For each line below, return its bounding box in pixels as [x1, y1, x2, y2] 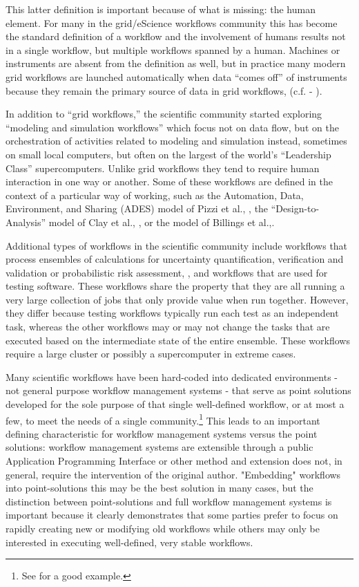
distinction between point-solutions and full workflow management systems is [6, 494, 332, 508]
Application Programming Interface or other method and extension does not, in [6, 454, 342, 468]
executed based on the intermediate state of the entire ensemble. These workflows [6, 333, 350, 347]
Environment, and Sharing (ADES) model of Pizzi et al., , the [6, 201, 269, 216]
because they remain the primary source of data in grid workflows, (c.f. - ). [6, 83, 322, 97]
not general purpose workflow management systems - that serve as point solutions [6, 383, 351, 398]
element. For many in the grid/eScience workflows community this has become [6, 15, 338, 30]
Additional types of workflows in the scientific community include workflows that [6, 238, 348, 252]
